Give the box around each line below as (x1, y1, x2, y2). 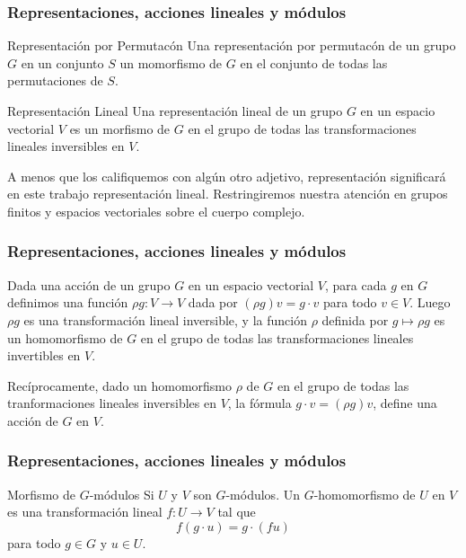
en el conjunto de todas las (240, 53, 388, 72)
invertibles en (7, 346, 81, 365)
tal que (217, 502, 256, 521)
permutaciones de (7, 71, 103, 90)
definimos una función (7, 293, 128, 312)
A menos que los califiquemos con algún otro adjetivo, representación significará (7, 166, 446, 185)
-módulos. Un (225, 484, 300, 503)
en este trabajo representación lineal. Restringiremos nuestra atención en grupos (7, 184, 448, 203)
